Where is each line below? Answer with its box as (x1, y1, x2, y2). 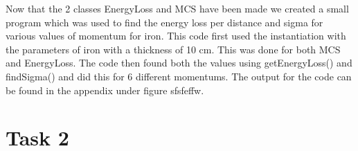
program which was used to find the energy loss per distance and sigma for (6, 15, 323, 29)
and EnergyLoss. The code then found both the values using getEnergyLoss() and (6, 55, 352, 70)
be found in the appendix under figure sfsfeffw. (6, 82, 204, 97)
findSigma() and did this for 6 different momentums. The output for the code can (6, 69, 352, 83)
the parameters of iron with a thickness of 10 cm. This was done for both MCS (6, 42, 341, 56)
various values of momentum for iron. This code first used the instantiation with (6, 28, 346, 43)
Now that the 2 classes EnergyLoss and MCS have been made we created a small (6, 1, 349, 15)
